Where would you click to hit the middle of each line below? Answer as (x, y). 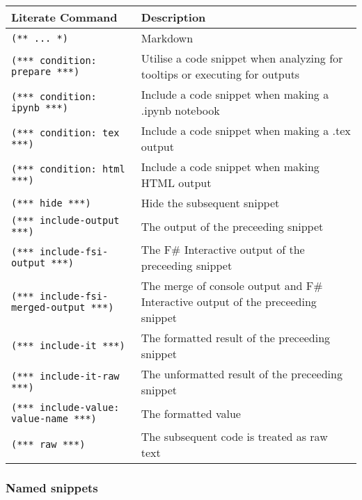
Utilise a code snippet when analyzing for (242, 58)
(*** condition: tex (65, 133)
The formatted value (191, 413)
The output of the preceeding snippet (232, 226)
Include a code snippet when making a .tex (246, 130)
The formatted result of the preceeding (236, 338)
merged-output (48, 307)
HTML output (176, 183)
